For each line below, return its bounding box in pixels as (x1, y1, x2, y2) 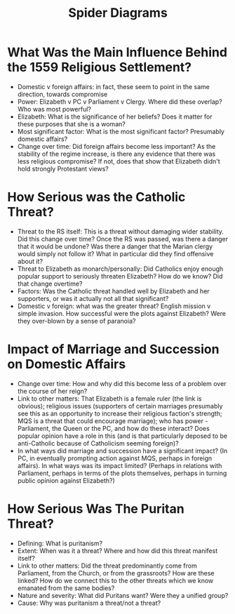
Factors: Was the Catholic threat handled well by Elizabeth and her (17, 286, 210, 295)
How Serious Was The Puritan (7, 501, 184, 516)
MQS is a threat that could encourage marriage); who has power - (17, 416, 208, 425)
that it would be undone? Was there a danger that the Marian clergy (17, 242, 213, 251)
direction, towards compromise (17, 90, 108, 98)
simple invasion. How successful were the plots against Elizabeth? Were (17, 309, 227, 317)
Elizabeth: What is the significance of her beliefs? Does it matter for (17, 112, 213, 121)
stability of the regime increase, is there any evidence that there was (17, 149, 216, 158)
